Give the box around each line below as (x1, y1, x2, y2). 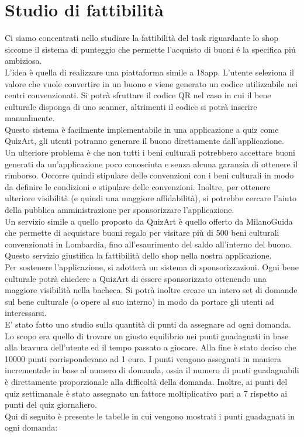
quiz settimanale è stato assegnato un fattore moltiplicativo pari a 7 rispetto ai (5, 387, 288, 399)
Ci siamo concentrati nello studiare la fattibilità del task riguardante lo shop (5, 32, 278, 44)
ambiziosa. (5, 54, 42, 67)
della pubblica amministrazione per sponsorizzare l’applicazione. (5, 204, 234, 216)
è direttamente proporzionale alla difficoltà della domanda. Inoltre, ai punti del (5, 375, 288, 387)
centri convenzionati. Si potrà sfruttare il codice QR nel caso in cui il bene (5, 89, 271, 101)
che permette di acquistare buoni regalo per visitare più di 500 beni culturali (5, 226, 279, 239)
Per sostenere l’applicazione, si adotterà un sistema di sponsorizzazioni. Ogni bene (5, 261, 299, 273)
